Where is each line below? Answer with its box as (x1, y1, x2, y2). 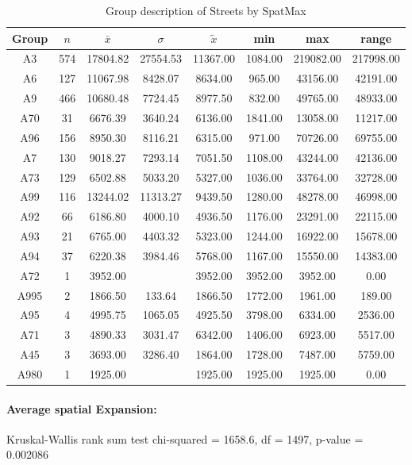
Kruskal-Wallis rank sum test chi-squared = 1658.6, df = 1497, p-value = (6, 430, 364, 447)
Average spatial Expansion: (6, 400, 157, 417)
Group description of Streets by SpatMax (105, 2, 306, 18)
